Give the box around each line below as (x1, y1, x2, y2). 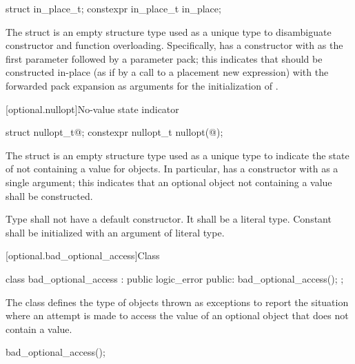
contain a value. (6, 321, 72, 336)
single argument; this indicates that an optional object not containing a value (6, 174, 332, 189)
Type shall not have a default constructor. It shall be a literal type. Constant (6, 212, 332, 226)
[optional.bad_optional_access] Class (6, 248, 160, 263)
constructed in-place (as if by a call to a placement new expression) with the (6, 65, 329, 79)
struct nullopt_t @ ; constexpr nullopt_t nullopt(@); (6, 125, 223, 139)
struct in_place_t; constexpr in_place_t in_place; (6, 1, 221, 15)
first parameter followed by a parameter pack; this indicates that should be (6, 51, 323, 65)
